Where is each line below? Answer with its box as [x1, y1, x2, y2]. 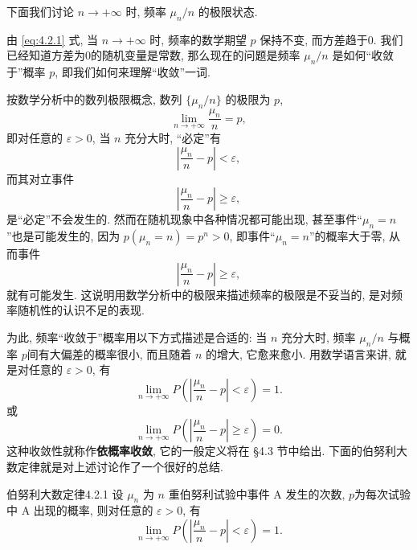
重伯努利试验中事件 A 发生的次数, [168, 485, 345, 502]
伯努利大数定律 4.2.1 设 [6, 485, 124, 502]
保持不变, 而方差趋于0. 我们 [260, 31, 403, 47]
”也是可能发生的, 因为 [6, 228, 121, 244]
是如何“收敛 [332, 47, 395, 64]
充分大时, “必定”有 [125, 129, 221, 146]
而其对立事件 [6, 170, 74, 187]
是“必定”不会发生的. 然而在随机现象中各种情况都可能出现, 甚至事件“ [6, 211, 362, 228]
